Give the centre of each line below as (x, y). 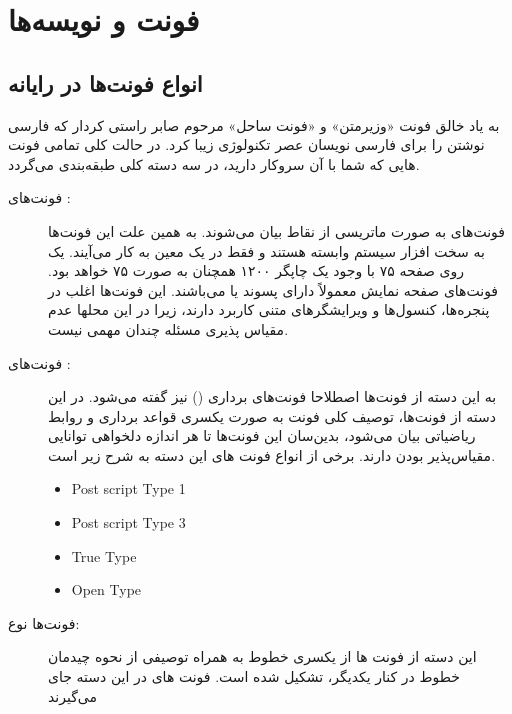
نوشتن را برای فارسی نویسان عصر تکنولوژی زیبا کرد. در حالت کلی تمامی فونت (246, 144)
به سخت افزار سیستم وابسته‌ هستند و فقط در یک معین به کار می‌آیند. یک (266, 250)
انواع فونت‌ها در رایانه (105, 82)
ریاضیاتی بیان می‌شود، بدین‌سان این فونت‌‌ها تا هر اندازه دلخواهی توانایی (262, 435)
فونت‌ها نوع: (44, 622)
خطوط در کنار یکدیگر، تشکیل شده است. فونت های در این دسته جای (254, 676)
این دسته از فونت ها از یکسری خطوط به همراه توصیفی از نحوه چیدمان (262, 656)
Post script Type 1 (128, 488)
